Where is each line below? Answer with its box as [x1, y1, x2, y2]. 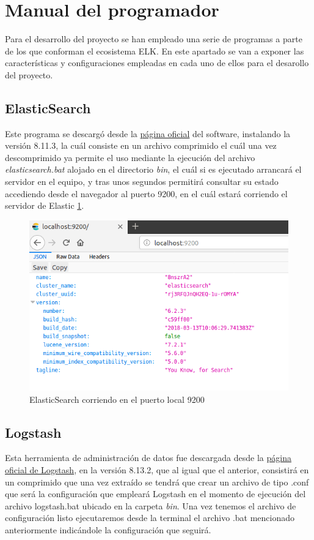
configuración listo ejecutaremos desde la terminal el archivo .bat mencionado [5, 511, 295, 524]
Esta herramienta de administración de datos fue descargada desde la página [5, 451, 291, 464]
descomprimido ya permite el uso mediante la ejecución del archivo [5, 151, 255, 163]
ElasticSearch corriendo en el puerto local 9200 [29, 392, 205, 405]
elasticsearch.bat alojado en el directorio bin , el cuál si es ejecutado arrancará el [5, 163, 302, 176]
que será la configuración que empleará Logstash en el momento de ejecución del [5, 487, 306, 500]
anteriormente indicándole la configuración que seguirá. [5, 523, 211, 536]
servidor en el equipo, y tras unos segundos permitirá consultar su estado [5, 175, 279, 188]
